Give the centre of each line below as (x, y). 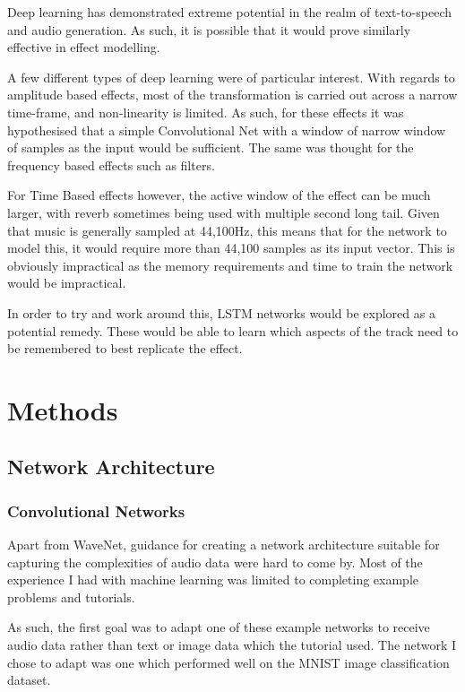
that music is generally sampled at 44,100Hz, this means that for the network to (227, 230)
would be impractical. (67, 283)
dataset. (29, 680)
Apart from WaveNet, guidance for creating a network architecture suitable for (224, 545)
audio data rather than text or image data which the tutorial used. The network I (232, 645)
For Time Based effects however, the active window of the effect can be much (219, 195)
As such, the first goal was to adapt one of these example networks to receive (219, 627)
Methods (63, 409)
